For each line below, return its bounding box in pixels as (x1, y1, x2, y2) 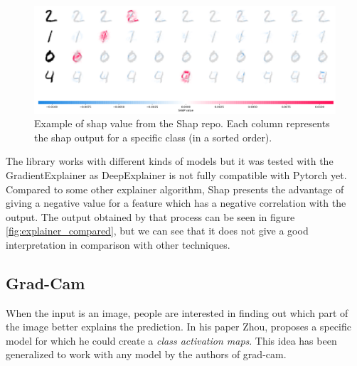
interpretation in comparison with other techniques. (6, 237, 230, 252)
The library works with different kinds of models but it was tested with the (6, 154, 334, 168)
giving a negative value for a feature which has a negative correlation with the (6, 195, 346, 210)
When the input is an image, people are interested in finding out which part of (6, 305, 348, 320)
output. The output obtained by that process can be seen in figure (6, 209, 295, 224)
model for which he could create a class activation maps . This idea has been (6, 333, 337, 348)
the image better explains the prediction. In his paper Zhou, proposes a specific (6, 319, 351, 334)
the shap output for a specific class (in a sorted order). (34, 129, 272, 144)
